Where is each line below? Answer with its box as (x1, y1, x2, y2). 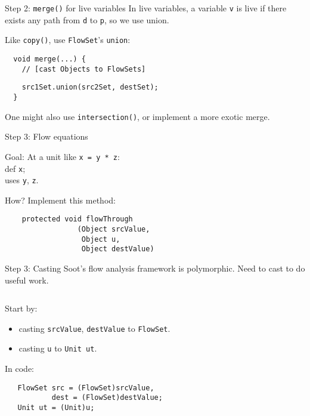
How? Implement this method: (5, 193, 116, 206)
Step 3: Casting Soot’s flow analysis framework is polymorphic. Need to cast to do (5, 262, 305, 275)
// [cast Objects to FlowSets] (21, 64, 146, 73)
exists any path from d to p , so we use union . (5, 13, 169, 26)
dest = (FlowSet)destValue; (51, 393, 163, 402)
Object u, (81, 235, 120, 244)
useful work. (5, 273, 49, 286)
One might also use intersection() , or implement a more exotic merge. (5, 110, 270, 122)
